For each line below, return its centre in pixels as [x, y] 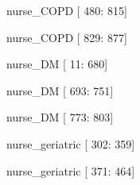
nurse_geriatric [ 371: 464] [71, 170]
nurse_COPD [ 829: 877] [67, 37]
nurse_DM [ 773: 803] [60, 117]
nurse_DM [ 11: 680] [57, 64]
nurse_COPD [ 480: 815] [67, 10]
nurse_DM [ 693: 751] [60, 90]
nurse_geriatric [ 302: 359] [71, 143]
